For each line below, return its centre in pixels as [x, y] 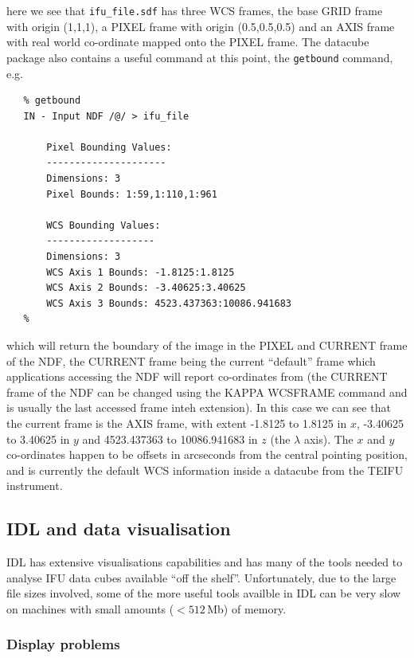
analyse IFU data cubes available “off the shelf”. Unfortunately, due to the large [201, 577]
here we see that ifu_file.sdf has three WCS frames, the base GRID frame [195, 10]
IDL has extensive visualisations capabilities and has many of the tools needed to [205, 562]
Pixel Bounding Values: [109, 147]
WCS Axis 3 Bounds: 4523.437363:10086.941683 [169, 303]
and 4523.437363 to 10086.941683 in [170, 439]
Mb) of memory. [247, 608]
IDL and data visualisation [119, 529]
